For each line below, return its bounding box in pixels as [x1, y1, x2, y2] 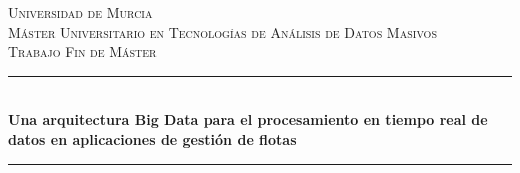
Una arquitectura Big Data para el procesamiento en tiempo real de [8, 109, 488, 130]
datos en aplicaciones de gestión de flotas [8, 128, 297, 149]
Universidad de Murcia [8, 2, 153, 22]
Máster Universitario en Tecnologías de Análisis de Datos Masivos [8, 21, 437, 42]
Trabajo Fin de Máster [8, 41, 157, 62]
